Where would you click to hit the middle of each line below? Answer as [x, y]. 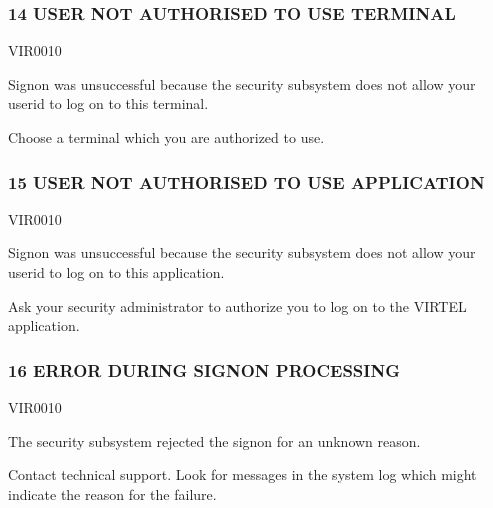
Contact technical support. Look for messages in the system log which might [242, 474]
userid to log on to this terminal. [108, 103]
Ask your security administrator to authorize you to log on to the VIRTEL [237, 305]
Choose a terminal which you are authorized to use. [166, 137]
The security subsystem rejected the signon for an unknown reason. [214, 440]
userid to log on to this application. [116, 272]
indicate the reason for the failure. [112, 493]
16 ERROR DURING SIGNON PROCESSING [204, 369]
